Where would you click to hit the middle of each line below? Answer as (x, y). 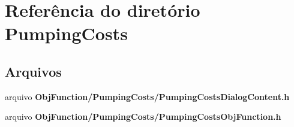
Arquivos (33, 71)
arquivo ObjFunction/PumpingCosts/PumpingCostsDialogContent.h (147, 96)
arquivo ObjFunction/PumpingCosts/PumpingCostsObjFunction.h (143, 117)
